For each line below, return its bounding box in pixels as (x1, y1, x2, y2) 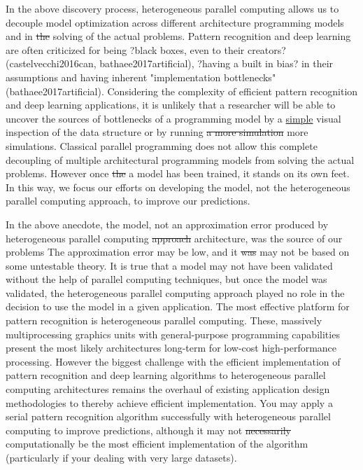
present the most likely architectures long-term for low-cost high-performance (6, 340, 337, 355)
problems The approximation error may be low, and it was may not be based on (6, 244, 350, 259)
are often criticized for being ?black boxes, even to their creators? (6, 42, 286, 57)
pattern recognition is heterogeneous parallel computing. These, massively (6, 313, 322, 328)
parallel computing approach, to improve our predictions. (6, 193, 250, 208)
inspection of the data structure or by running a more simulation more (6, 125, 308, 139)
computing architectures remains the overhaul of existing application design (6, 382, 330, 396)
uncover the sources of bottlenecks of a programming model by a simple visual (6, 111, 341, 125)
